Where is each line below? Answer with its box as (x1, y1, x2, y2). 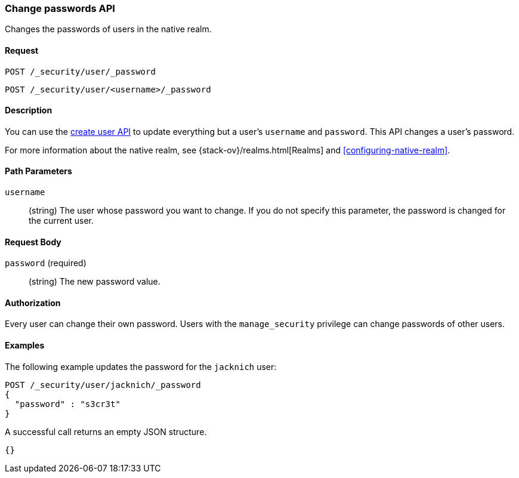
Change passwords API (5, 2, 115, 14)
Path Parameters (5, 166, 72, 177)
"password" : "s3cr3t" (14, 399, 121, 409)
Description (5, 105, 52, 116)
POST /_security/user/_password (5, 66, 156, 76)
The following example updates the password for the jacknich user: (5, 361, 277, 372)
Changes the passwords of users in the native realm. (5, 24, 212, 35)
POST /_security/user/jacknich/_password (5, 380, 201, 390)
